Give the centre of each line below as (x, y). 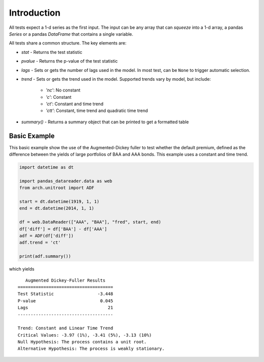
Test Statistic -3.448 (66, 294)
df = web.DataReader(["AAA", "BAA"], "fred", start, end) (90, 222)
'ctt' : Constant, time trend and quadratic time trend (97, 111)
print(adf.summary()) (45, 256)
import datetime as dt (46, 167)
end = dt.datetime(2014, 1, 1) (57, 208)
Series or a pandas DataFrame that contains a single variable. (71, 34)
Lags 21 (66, 308)
